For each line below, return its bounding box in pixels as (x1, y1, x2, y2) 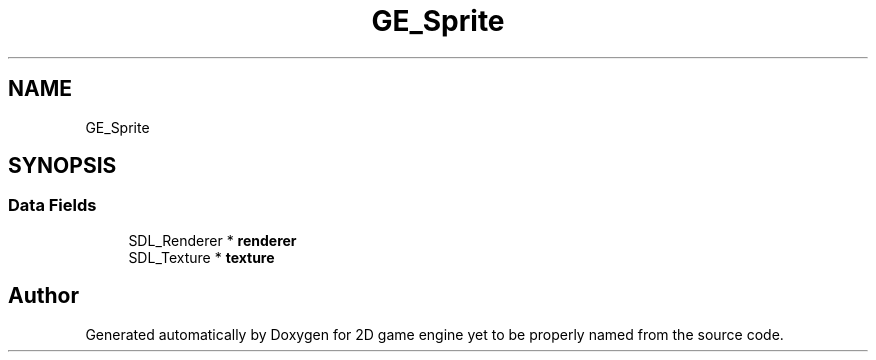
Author (8, 283, 79, 309)
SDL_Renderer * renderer (128, 231, 297, 249)
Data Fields (8, 195, 97, 216)
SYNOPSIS (8, 153, 117, 179)
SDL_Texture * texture (128, 248, 275, 266)
